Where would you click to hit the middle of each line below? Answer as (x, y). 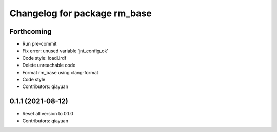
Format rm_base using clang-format (60, 72)
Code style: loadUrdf (44, 58)
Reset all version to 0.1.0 (48, 114)
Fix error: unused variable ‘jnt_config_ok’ (65, 51)
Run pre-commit (39, 44)
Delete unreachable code (49, 65)
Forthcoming (31, 31)
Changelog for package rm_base (81, 13)
